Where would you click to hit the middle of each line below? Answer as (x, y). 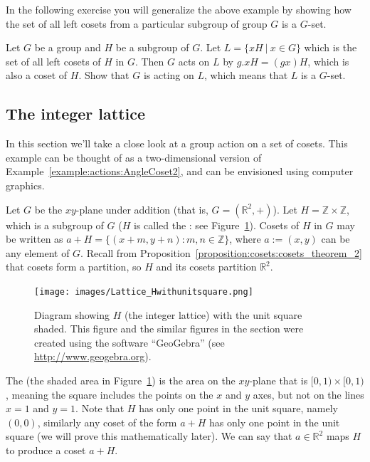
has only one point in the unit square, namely (238, 408)
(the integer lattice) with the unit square (213, 314)
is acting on (169, 75)
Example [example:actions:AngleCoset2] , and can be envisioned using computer (180, 171)
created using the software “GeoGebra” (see (129, 342)
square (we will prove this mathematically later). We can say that (149, 436)
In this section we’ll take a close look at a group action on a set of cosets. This (177, 143)
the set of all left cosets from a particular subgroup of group (137, 23)
